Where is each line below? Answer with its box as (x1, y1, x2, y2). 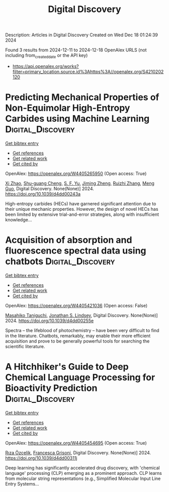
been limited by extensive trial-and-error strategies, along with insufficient (5, 211, 159, 217)
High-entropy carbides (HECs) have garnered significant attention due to (5, 200, 156, 207)
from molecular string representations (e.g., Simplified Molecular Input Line (5, 475, 161, 481)
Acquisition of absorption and (5, 234, 132, 246)
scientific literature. (5, 343, 45, 349)
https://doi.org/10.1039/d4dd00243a (5, 191, 81, 197)
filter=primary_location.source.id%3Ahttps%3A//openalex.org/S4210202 (12, 68, 164, 74)
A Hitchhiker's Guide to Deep (5, 361, 129, 373)
